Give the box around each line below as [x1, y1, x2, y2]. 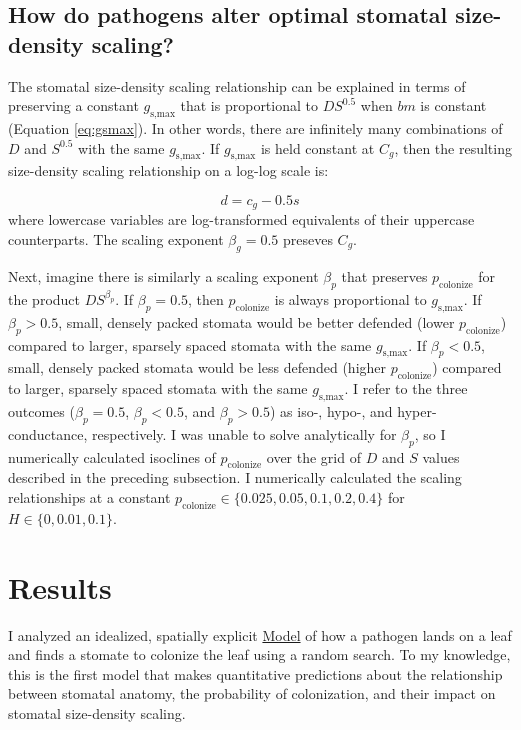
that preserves [341, 265, 428, 286]
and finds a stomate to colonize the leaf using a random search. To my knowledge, [8, 644, 511, 665]
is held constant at [260, 137, 375, 158]
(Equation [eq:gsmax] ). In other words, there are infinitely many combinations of [8, 117, 503, 138]
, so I [414, 423, 446, 444]
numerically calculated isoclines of [8, 446, 216, 467]
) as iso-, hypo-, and [269, 401, 393, 422]
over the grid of [266, 446, 361, 467]
